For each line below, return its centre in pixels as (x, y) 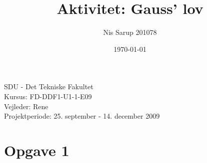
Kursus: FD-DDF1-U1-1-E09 (48, 96)
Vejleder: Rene (26, 106)
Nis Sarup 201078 (130, 32)
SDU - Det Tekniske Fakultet (49, 86)
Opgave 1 (37, 150)
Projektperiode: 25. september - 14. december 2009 (82, 116)
